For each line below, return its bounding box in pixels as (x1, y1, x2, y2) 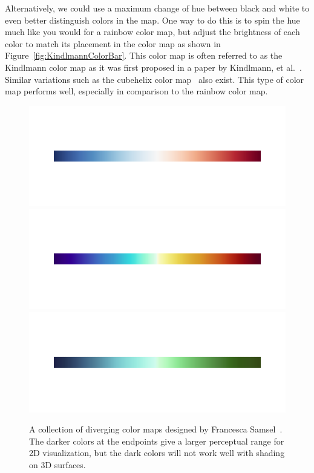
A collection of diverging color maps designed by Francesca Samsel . (29, 423, 283, 435)
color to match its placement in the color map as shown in (5, 37, 221, 50)
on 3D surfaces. (29, 458, 86, 471)
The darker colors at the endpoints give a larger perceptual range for (29, 434, 284, 447)
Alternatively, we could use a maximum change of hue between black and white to (5, 2, 310, 14)
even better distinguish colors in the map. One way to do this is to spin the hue (5, 13, 300, 26)
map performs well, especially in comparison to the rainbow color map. (5, 85, 268, 97)
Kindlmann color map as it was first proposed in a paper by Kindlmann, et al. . (5, 60, 302, 73)
